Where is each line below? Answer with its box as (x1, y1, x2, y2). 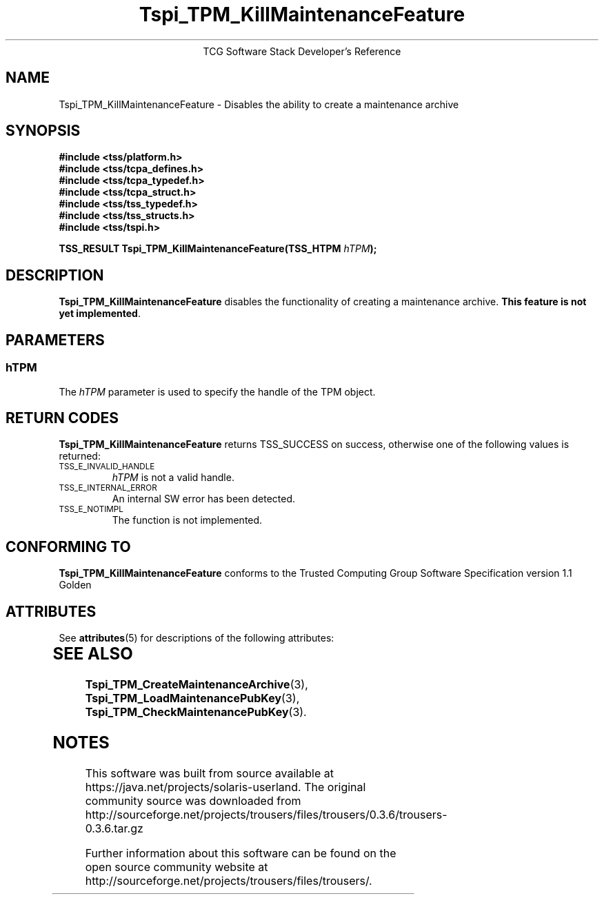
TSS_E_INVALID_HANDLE (59, 462, 155, 472)
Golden (59, 579, 92, 591)
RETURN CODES (6, 409, 119, 427)
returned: (59, 450, 101, 462)
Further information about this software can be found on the (85, 846, 396, 860)
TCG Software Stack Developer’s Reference (203, 45, 401, 57)
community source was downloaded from (85, 793, 301, 808)
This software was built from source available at (85, 766, 334, 780)
